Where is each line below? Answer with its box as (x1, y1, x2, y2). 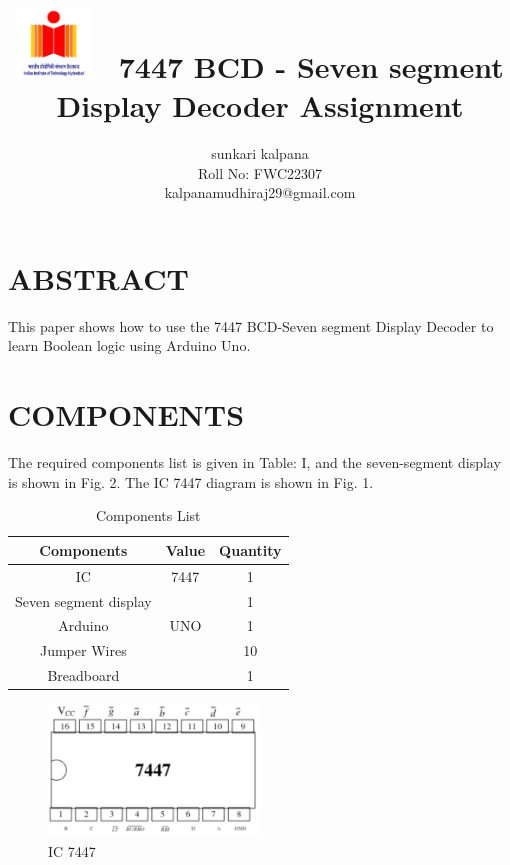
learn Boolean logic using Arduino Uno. (8, 335, 251, 356)
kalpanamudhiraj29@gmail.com (164, 182, 356, 203)
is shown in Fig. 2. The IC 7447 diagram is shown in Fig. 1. (8, 471, 374, 492)
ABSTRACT (8, 257, 189, 298)
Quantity (219, 539, 282, 560)
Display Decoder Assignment (56, 85, 464, 126)
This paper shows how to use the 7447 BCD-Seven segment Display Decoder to (8, 315, 494, 336)
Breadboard (47, 665, 120, 686)
